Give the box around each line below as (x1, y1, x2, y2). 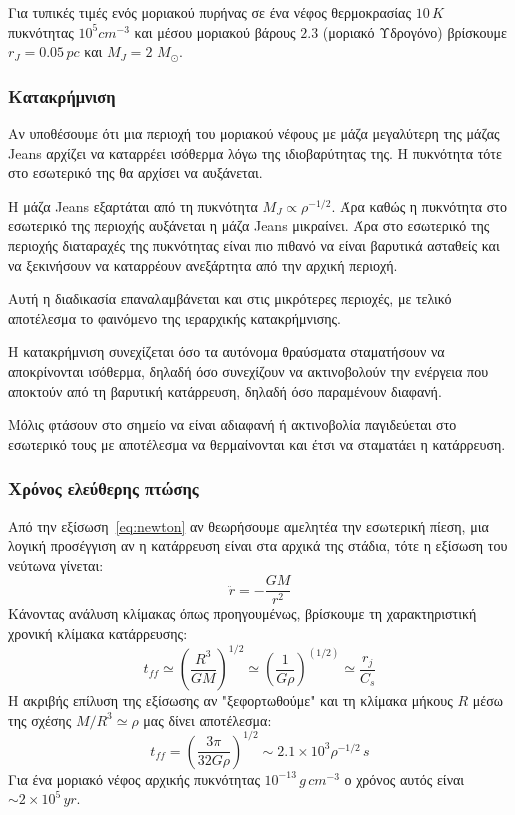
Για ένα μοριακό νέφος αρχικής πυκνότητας (8, 768, 260, 789)
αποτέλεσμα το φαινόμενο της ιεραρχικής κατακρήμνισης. (8, 307, 341, 328)
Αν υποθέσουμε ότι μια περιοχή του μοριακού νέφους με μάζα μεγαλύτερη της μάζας (8, 123, 500, 143)
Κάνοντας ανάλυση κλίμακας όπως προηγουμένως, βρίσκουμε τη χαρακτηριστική (8, 603, 477, 624)
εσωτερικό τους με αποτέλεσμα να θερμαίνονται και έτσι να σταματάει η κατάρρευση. (8, 433, 506, 454)
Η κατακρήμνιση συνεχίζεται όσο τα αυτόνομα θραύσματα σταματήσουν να (8, 341, 445, 362)
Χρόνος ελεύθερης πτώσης (8, 476, 199, 501)
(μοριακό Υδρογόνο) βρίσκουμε (322, 21, 507, 42)
